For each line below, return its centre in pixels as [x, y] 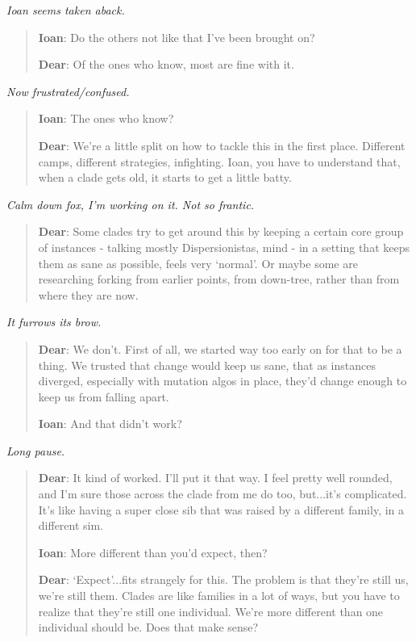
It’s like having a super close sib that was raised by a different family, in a [221, 509]
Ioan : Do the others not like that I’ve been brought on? [177, 37]
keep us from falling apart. [104, 396]
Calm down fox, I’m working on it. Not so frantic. [131, 204]
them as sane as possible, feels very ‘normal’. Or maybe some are [198, 263]
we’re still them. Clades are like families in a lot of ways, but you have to [219, 596]
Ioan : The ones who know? [106, 118]
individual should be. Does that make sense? [148, 627]
